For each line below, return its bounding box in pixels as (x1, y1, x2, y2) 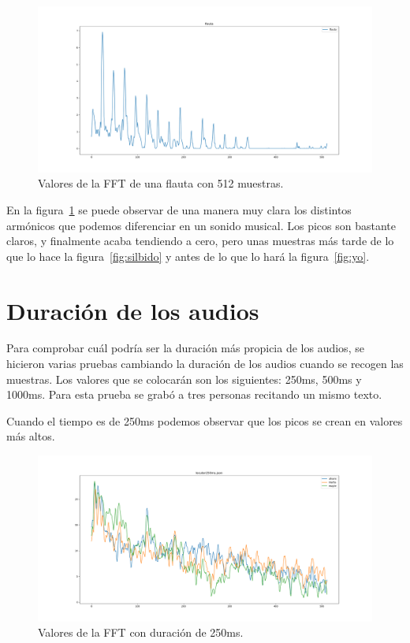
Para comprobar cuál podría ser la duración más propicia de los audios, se (6, 340, 364, 356)
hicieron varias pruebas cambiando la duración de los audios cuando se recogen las (6, 355, 404, 372)
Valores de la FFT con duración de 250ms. (38, 624, 244, 641)
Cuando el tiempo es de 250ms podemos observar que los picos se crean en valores (6, 412, 403, 429)
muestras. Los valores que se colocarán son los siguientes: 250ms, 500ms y (6, 370, 362, 387)
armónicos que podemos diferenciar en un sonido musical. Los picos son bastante (6, 217, 397, 233)
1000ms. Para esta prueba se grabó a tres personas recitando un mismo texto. (6, 386, 382, 403)
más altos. (6, 428, 55, 444)
